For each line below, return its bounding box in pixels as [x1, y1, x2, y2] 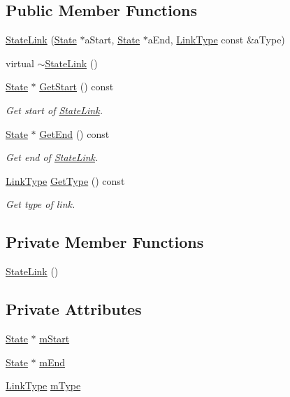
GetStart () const [39, 79, 114, 94]
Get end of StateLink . [6, 150, 99, 165]
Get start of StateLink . [6, 102, 103, 117]
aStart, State [85, 32, 140, 47]
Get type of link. [6, 197, 75, 211]
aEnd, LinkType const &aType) [147, 32, 285, 47]
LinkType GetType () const [6, 173, 125, 188]
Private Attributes [6, 298, 142, 320]
